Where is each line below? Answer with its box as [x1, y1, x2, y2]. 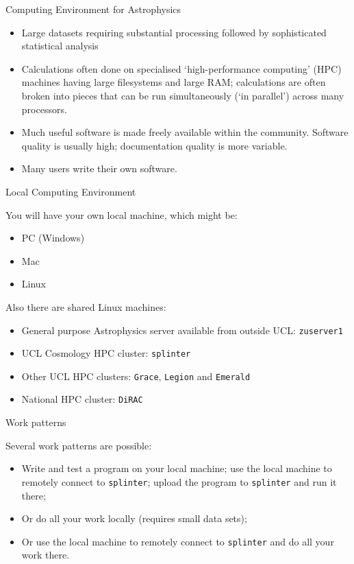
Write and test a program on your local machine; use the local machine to [21, 461, 332, 475]
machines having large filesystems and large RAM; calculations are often [21, 75, 326, 89]
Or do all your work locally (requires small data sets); [21, 511, 247, 526]
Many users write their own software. [21, 161, 177, 176]
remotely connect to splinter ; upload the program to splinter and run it [21, 474, 337, 489]
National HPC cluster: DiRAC [21, 392, 143, 406]
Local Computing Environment [5, 184, 136, 198]
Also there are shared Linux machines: [5, 299, 166, 314]
